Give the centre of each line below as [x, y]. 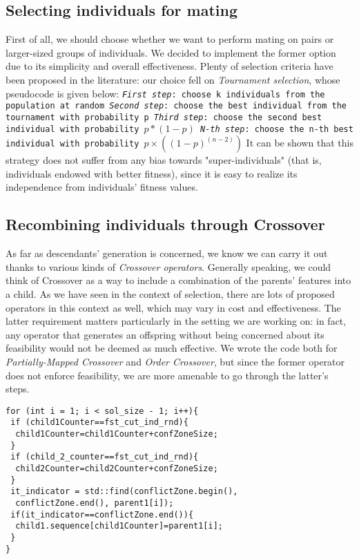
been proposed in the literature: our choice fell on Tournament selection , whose [173, 79]
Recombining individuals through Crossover [165, 224]
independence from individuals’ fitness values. [102, 187]
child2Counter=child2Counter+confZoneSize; [117, 468]
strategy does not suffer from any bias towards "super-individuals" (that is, [164, 160]
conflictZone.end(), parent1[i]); [95, 503]
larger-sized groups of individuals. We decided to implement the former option [171, 52]
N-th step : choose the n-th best [276, 129]
